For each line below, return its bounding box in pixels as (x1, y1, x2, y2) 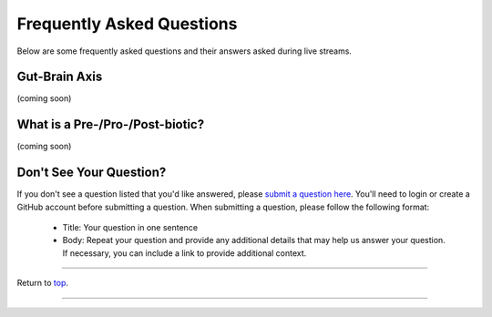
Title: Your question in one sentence (62, 222, 199, 233)
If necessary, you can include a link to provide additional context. (62, 247, 307, 259)
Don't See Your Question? (16, 165, 167, 180)
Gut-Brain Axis (16, 69, 103, 85)
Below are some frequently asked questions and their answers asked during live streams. (16, 46, 353, 56)
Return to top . (16, 278, 68, 289)
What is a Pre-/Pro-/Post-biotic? (16, 117, 205, 132)
